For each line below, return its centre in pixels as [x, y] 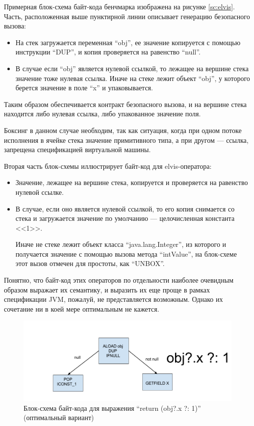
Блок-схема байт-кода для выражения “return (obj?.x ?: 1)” [112, 408]
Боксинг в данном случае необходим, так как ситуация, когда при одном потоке [123, 130]
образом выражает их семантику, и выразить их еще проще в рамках [107, 289]
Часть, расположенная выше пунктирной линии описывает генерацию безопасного [127, 16]
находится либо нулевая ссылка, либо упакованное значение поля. [102, 114]
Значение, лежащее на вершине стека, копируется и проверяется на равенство [132, 182]
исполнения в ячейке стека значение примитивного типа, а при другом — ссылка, [126, 140]
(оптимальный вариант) [59, 417]
